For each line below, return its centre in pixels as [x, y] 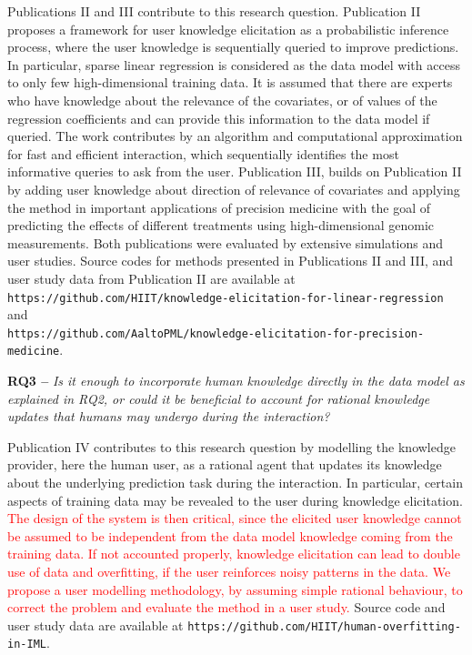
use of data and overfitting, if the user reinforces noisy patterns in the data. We [229, 571]
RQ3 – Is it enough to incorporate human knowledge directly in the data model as [236, 381]
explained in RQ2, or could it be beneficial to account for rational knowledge [219, 398]
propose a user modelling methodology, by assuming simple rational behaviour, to [235, 589]
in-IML [27, 645]
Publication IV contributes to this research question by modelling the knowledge [231, 446]
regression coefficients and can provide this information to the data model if [219, 118]
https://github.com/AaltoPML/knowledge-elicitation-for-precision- [216, 333]
